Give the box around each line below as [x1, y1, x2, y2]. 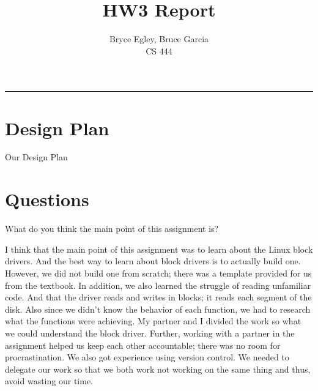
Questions [5, 187, 89, 212]
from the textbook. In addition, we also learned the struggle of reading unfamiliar [5, 278, 311, 291]
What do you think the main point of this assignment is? [5, 222, 219, 235]
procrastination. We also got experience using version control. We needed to [5, 351, 289, 363]
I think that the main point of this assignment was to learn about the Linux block [5, 242, 313, 255]
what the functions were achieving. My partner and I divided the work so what [5, 315, 301, 327]
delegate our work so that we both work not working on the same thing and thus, [5, 362, 311, 375]
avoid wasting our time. [5, 374, 94, 387]
